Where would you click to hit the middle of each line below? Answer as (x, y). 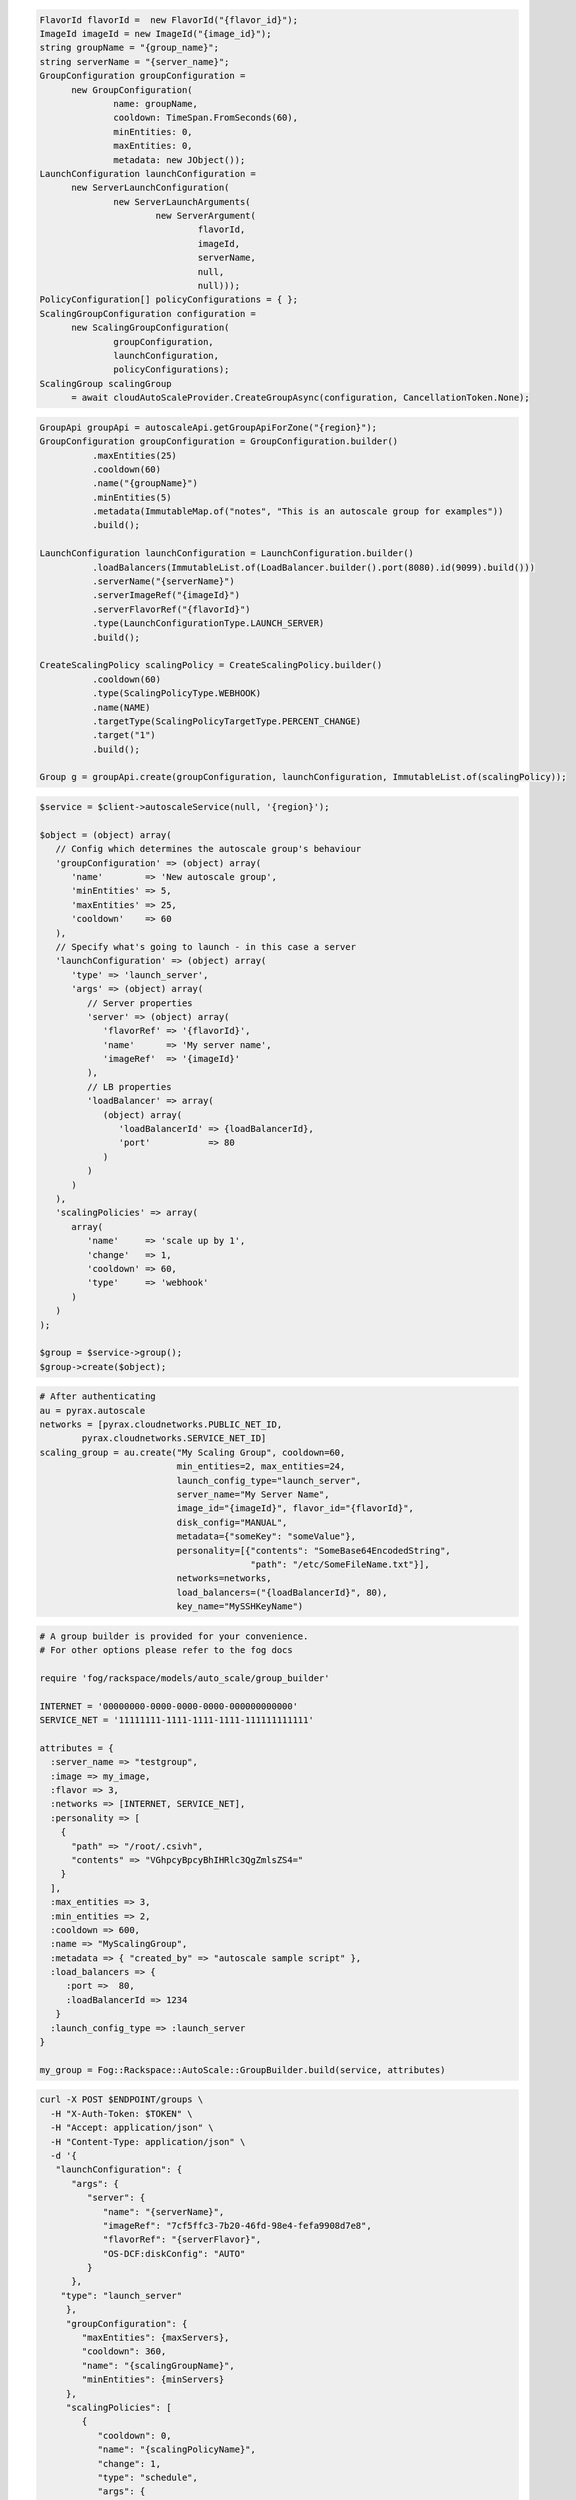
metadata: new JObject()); (179, 159)
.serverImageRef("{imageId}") (165, 595)
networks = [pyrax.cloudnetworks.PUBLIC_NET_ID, (161, 1424)
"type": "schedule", (148, 2477)
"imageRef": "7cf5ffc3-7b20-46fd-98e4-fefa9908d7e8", (237, 2225)
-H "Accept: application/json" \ (132, 2128)
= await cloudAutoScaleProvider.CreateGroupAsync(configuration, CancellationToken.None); (300, 398)
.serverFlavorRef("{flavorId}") (171, 609)
